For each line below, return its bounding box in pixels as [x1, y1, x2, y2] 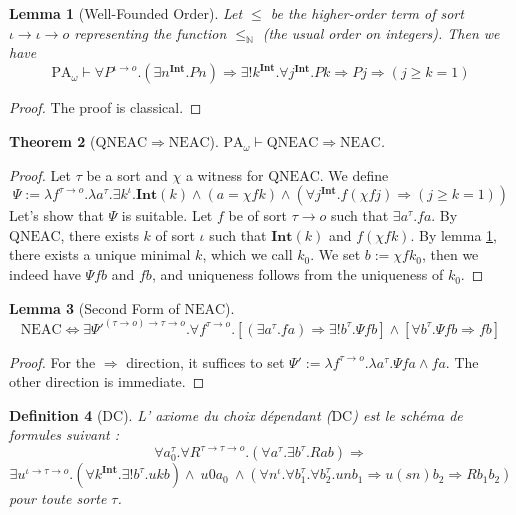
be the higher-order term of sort [270, 3, 464, 23]
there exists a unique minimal [9, 244, 191, 265]
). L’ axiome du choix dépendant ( [123, 404, 332, 425]
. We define [319, 164, 389, 185]
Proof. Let [9, 164, 71, 185]
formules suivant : [9, 424, 120, 445]
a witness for [185, 164, 264, 185]
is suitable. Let [121, 205, 213, 226]
